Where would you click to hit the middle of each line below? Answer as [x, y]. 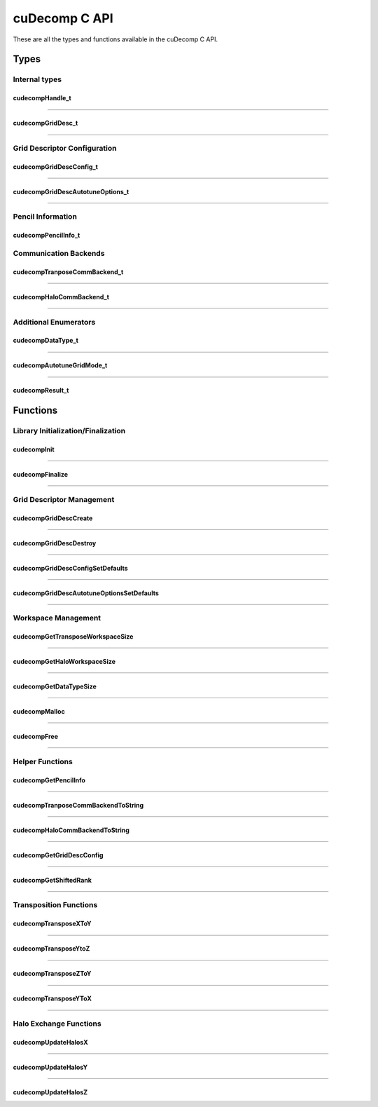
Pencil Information [45, 217]
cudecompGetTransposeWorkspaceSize [73, 637]
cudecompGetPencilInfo [49, 780]
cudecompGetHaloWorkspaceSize [64, 662]
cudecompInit [34, 449]
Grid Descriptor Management [64, 499]
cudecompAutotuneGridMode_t [60, 365]
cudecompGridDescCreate [53, 518]
